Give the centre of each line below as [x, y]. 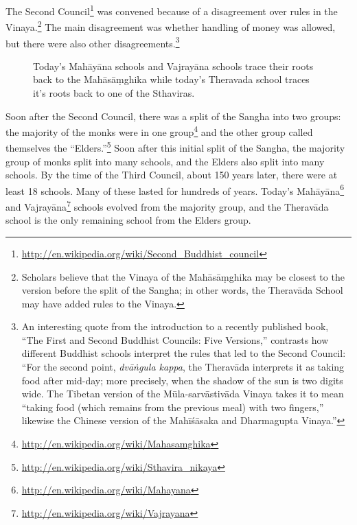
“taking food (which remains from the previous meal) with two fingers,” [173, 407]
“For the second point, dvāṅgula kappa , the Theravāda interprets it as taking [183, 367]
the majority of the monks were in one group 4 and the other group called [159, 131]
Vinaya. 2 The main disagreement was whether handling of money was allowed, [171, 26]
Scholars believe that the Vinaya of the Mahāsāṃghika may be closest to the [183, 276]
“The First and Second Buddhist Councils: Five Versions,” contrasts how [175, 339]
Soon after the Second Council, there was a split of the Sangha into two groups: [173, 116]
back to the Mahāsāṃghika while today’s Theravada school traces [171, 79]
